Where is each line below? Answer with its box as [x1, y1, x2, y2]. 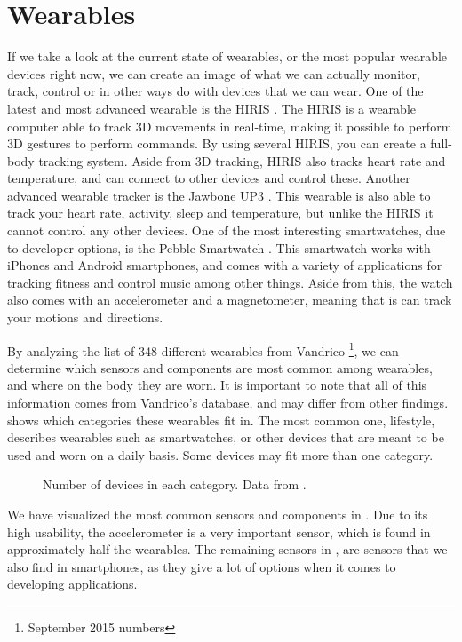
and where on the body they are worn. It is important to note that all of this [7, 376, 427, 394]
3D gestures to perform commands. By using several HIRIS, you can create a [7, 134, 426, 153]
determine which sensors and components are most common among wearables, [7, 358, 433, 376]
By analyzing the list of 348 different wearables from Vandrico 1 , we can [7, 338, 399, 360]
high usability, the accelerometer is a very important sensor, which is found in [7, 522, 431, 541]
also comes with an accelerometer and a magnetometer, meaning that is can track [7, 290, 452, 309]
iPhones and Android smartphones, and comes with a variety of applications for [7, 256, 442, 274]
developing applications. [7, 575, 138, 593]
